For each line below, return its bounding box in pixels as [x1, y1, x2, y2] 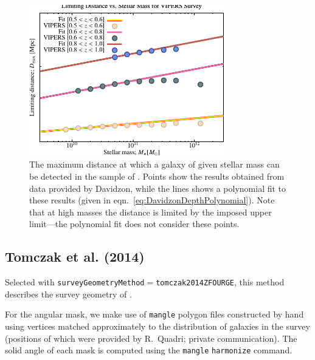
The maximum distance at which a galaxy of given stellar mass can [29, 158, 280, 171]
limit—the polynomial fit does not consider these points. [29, 217, 240, 230]
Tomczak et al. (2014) [5, 247, 145, 266]
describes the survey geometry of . [5, 287, 132, 300]
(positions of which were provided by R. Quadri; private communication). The [5, 331, 297, 344]
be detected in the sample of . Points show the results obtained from [29, 169, 285, 182]
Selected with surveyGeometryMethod [5, 276, 145, 288]
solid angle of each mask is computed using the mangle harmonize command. [5, 344, 292, 356]
